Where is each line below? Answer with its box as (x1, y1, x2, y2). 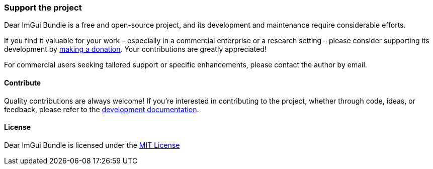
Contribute (4, 78, 41, 87)
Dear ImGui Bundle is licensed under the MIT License (4, 140, 180, 149)
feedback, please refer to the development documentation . (4, 105, 199, 114)
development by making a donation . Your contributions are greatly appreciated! (4, 45, 267, 54)
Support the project (4, 3, 82, 13)
